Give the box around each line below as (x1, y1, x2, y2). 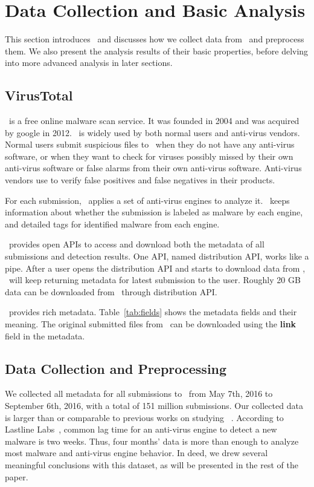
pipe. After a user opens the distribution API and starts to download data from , (5, 261, 306, 274)
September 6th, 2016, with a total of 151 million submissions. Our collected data (5, 399, 303, 411)
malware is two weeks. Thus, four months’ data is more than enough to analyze (5, 434, 299, 447)
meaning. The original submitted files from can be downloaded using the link (5, 318, 296, 330)
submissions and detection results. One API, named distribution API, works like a (5, 250, 309, 263)
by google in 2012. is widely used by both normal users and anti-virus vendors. (5, 126, 300, 139)
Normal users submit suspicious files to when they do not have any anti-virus (5, 138, 295, 151)
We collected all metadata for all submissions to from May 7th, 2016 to (5, 387, 273, 400)
